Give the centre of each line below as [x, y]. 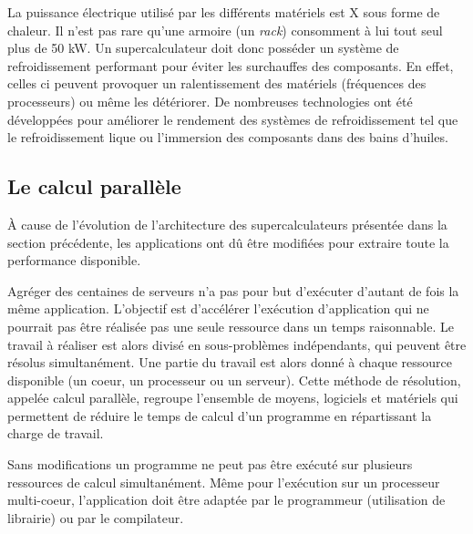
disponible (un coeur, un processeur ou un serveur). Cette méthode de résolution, [234, 380]
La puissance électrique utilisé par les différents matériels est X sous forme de [224, 12]
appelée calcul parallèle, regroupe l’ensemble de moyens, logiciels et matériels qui [233, 398]
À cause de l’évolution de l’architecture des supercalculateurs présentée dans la [227, 224]
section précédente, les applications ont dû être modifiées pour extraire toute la [228, 242]
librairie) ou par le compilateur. [96, 517]
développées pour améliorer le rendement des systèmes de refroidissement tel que [233, 119]
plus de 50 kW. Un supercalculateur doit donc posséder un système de [203, 48]
